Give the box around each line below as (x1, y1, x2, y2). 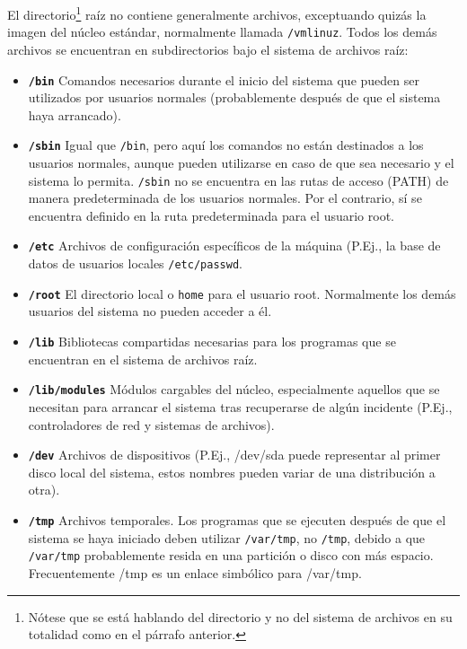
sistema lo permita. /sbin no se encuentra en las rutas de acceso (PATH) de (28, 171, 449, 189)
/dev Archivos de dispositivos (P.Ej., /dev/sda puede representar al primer (28, 445, 441, 464)
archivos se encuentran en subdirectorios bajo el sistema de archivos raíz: (7, 39, 409, 58)
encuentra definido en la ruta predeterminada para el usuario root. (28, 206, 394, 224)
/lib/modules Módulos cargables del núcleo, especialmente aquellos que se (28, 380, 440, 399)
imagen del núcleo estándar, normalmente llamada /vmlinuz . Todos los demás (7, 22, 437, 41)
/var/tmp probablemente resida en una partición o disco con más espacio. (28, 546, 434, 565)
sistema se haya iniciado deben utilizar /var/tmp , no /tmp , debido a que (28, 528, 426, 547)
